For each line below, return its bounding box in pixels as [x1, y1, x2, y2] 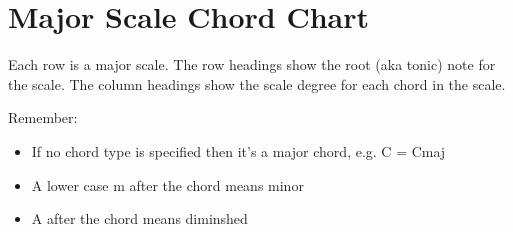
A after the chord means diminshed [31, 208, 248, 229]
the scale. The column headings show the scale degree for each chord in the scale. [8, 73, 506, 94]
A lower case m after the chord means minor [31, 174, 304, 195]
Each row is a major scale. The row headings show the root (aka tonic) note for [8, 54, 496, 75]
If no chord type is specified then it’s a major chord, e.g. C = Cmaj [31, 140, 446, 161]
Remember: [8, 107, 78, 128]
